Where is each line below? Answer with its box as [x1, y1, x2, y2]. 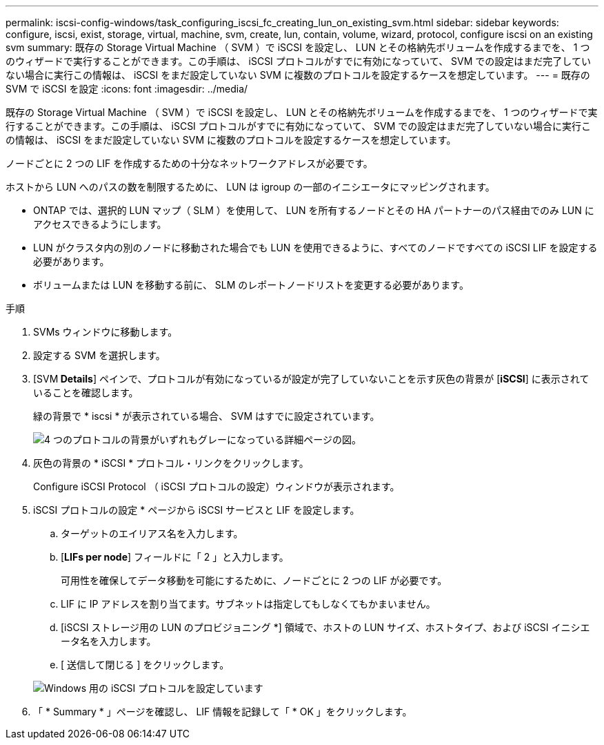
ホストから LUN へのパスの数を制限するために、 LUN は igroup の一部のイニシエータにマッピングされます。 [6, 181, 495, 193]
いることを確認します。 [33, 387, 139, 398]
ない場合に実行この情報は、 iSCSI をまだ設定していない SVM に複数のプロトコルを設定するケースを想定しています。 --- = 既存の [6, 69, 590, 81]
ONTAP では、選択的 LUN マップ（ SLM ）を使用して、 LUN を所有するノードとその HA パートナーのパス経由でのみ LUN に [33, 204, 594, 216]
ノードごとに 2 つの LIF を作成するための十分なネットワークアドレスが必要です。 [6, 157, 373, 169]
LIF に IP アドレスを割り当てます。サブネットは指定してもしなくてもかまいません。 [61, 598, 436, 610]
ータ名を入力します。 [61, 635, 157, 647]
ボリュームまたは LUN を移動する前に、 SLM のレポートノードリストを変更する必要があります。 [33, 279, 469, 291]
